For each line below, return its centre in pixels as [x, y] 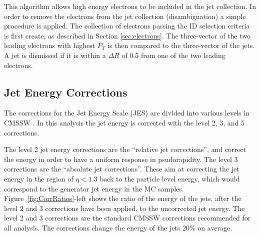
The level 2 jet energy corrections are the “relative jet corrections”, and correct [125, 149]
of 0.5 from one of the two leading [173, 55]
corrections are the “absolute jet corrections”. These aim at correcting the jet [122, 169]
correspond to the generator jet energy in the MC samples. [94, 188]
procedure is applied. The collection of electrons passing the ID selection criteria [127, 26]
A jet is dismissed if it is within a [55, 55]
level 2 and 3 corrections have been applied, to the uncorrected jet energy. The [124, 208]
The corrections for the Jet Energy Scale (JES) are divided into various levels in [127, 113]
